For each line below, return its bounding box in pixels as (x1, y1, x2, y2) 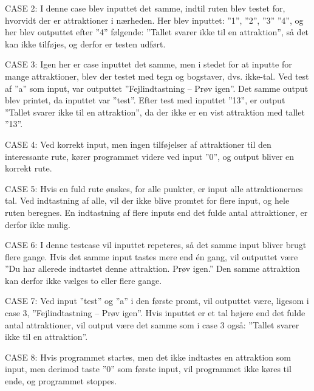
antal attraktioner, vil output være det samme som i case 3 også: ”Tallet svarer (5, 318, 299, 331)
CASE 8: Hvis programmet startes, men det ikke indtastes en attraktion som (5, 350, 291, 363)
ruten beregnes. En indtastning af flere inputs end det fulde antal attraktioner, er (5, 206, 308, 218)
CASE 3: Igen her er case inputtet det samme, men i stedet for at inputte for (5, 58, 292, 71)
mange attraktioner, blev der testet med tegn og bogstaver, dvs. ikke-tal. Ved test (5, 69, 309, 82)
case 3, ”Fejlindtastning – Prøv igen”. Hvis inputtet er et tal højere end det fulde (5, 306, 305, 319)
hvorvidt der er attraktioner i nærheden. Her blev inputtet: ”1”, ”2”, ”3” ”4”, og (5, 13, 304, 26)
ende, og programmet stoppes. (5, 375, 117, 387)
